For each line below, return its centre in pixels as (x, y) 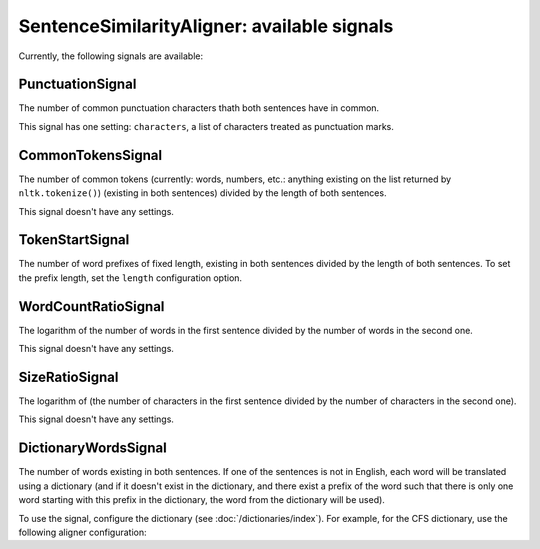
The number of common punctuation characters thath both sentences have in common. (199, 108)
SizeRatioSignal (68, 376)
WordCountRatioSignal (91, 306)
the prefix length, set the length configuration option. (130, 277)
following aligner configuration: (82, 532)
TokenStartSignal (74, 240)
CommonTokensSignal (90, 155)
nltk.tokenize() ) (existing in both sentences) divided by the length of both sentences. (202, 193)
